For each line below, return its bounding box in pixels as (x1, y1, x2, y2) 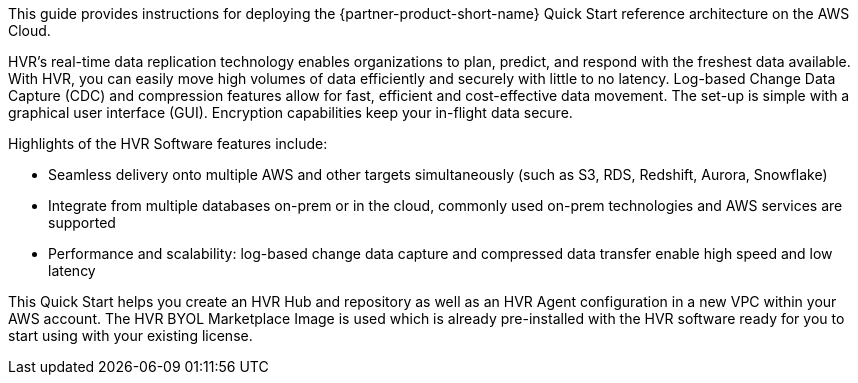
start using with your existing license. (8, 327, 253, 344)
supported (48, 214, 116, 231)
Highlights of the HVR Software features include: (8, 135, 328, 152)
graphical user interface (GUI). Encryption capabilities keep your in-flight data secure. (8, 104, 573, 121)
